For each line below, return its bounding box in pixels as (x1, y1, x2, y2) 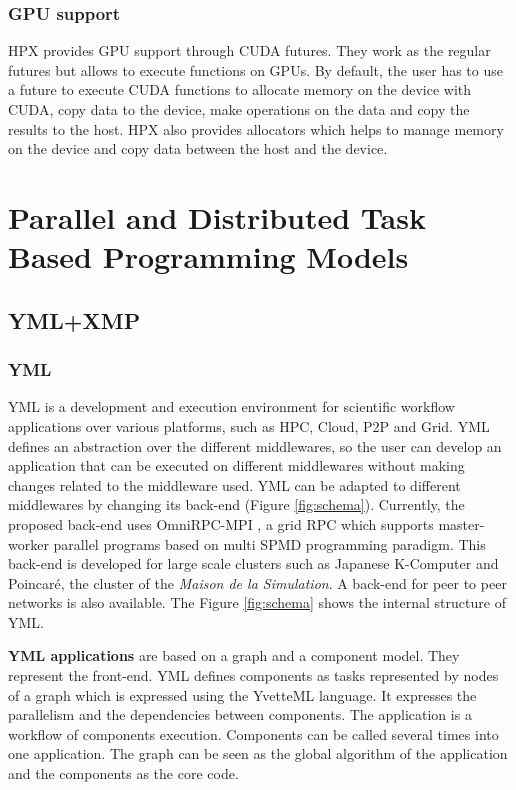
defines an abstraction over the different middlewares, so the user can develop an (8, 435, 502, 456)
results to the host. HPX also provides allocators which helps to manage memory (8, 118, 504, 139)
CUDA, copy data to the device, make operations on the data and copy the (8, 99, 470, 119)
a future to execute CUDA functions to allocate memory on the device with (8, 79, 472, 100)
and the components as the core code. (8, 763, 239, 784)
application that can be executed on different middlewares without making (8, 455, 465, 476)
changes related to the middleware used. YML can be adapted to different (8, 474, 461, 495)
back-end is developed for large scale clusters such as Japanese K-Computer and (8, 553, 499, 574)
